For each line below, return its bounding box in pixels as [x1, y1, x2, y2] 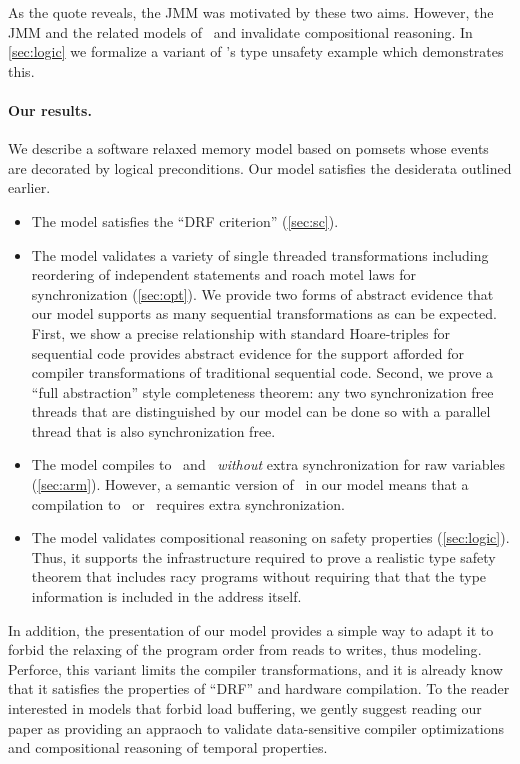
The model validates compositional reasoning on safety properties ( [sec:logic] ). [31, 527, 510, 548]
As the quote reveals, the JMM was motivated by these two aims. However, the [8, 2, 494, 22]
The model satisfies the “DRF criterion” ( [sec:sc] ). [31, 210, 339, 231]
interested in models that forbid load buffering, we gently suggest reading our [8, 698, 482, 719]
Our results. [8, 99, 92, 120]
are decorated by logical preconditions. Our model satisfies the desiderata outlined [8, 157, 512, 178]
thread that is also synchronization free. [31, 420, 276, 441]
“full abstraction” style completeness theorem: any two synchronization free [31, 381, 494, 402]
